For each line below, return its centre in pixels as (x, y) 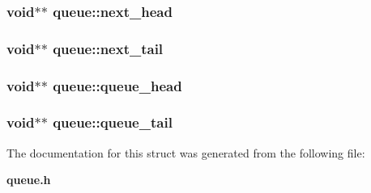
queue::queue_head (117, 85)
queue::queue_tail (113, 122)
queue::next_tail (108, 48)
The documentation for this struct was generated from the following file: (186, 152)
